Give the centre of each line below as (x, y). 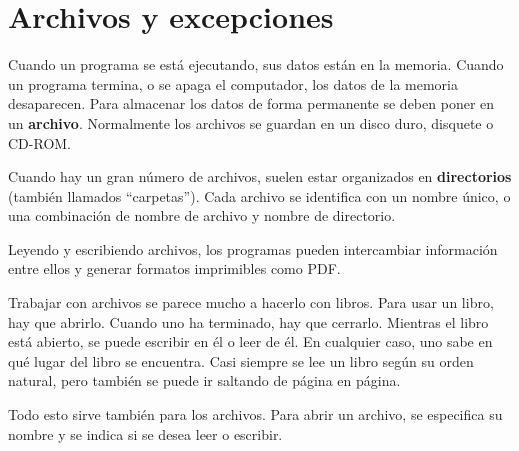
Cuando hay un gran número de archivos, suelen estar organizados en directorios (260, 176)
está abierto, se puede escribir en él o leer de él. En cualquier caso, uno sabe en (250, 341)
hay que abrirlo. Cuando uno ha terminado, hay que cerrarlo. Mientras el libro (248, 321)
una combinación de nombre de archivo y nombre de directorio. (202, 215)
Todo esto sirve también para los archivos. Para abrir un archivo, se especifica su (255, 414)
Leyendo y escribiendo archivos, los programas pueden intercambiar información (253, 248)
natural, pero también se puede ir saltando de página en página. (204, 380)
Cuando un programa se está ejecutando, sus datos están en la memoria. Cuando (256, 64)
